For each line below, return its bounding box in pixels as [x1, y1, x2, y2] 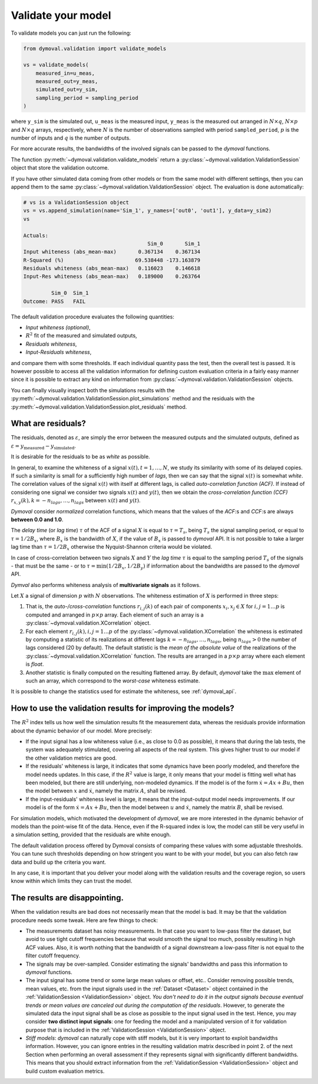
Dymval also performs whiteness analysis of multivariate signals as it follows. [11, 581, 201, 588]
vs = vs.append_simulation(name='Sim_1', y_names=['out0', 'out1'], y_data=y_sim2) [23, 207, 272, 214]
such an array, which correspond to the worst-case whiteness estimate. [25, 677, 200, 684]
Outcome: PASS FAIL [23, 298, 86, 304]
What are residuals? [11, 419, 87, 429]
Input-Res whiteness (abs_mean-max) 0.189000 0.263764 [23, 273, 201, 280]
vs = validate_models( [23, 62, 89, 68]
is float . [25, 661, 44, 668]
